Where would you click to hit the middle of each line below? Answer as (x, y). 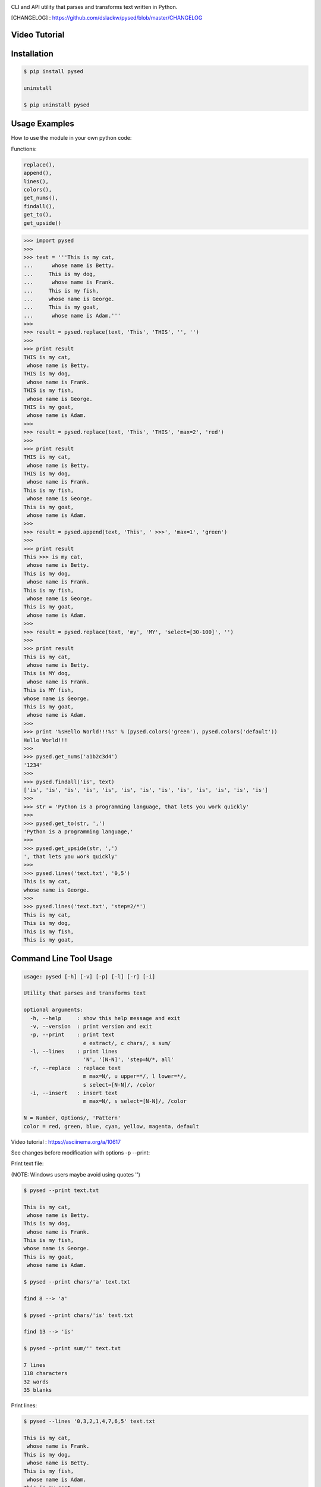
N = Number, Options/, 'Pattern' (72, 1118)
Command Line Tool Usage (62, 959)
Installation (32, 54)
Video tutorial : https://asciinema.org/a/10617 (66, 1141)
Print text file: (27, 1163)
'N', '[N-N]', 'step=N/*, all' (129, 1060)
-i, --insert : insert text (74, 1093)
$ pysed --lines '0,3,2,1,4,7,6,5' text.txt (89, 1421)
